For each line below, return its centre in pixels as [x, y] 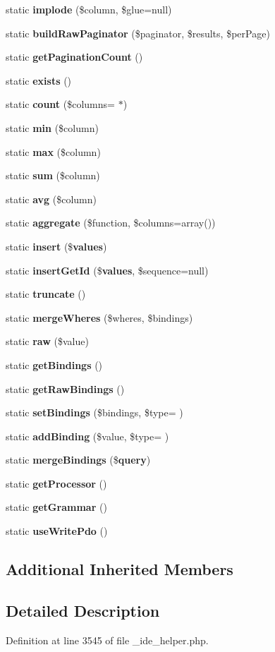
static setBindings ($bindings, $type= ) [94, 412]
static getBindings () [54, 364]
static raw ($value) [47, 341]
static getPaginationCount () [74, 57]
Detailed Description [83, 610]
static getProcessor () [56, 483]
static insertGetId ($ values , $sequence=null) [107, 270]
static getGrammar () [56, 507]
